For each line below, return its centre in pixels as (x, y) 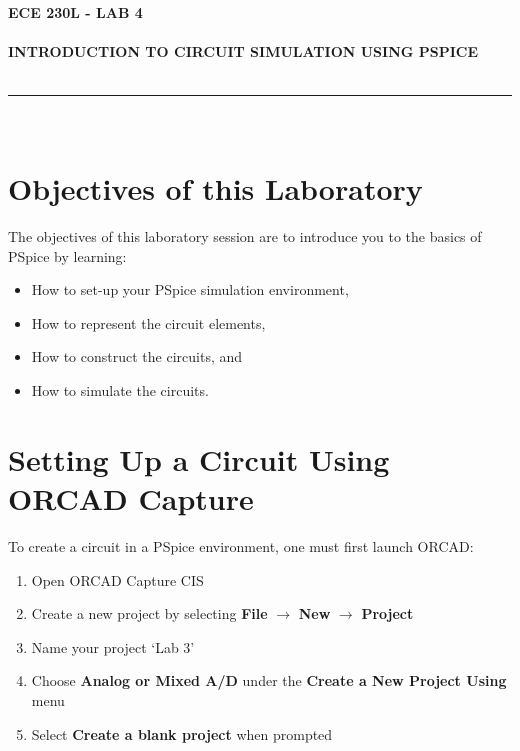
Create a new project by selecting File (149, 613)
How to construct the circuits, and (137, 356)
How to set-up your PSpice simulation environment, (190, 289)
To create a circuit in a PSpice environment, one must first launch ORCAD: (241, 545)
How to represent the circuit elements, (148, 322)
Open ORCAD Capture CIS (117, 579)
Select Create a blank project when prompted (182, 733)
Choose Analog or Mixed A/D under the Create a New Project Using (269, 680)
